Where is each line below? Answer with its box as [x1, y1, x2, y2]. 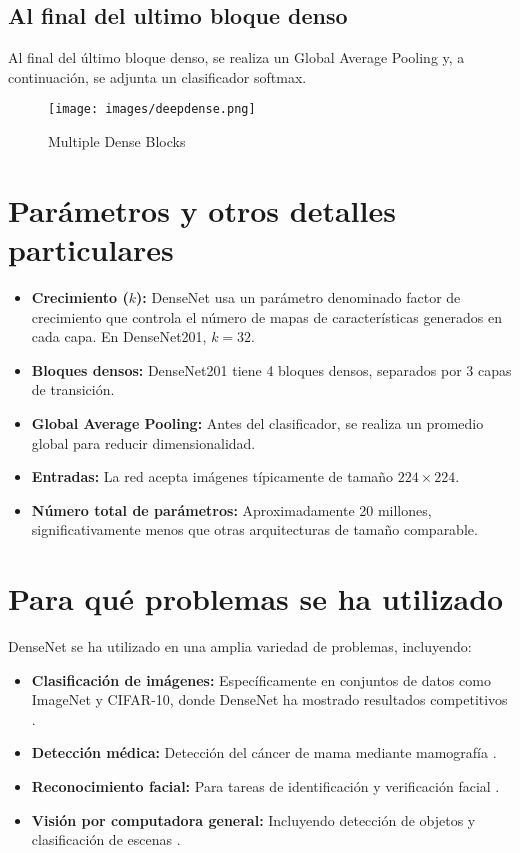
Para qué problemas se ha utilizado [8, 578, 504, 619]
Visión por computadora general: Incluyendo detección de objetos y [31, 809, 476, 830]
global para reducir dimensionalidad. [31, 432, 256, 453]
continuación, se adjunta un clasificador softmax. [8, 66, 307, 87]
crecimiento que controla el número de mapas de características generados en [31, 306, 503, 327]
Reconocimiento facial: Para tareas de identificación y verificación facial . [31, 775, 500, 796]
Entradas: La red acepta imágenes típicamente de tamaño [31, 466, 394, 487]
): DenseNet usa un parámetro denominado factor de [136, 286, 461, 307]
